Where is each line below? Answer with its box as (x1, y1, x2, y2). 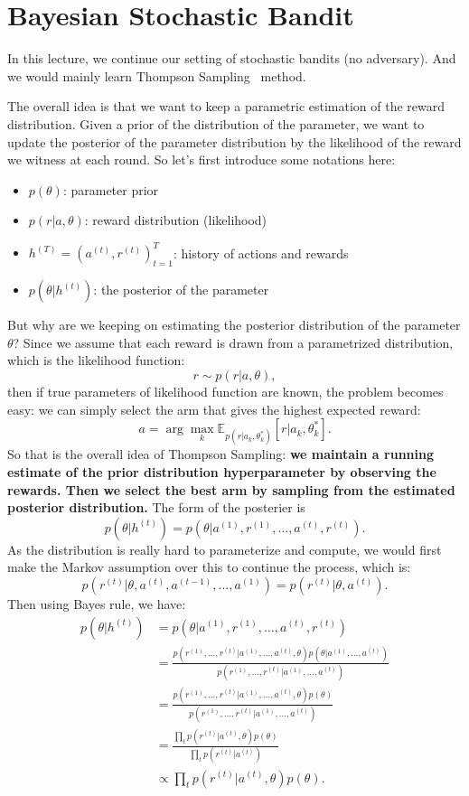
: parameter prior (62, 180, 159, 199)
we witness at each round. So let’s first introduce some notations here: (7, 150, 396, 169)
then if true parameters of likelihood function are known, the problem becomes (7, 381, 444, 400)
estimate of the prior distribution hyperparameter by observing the (7, 462, 436, 481)
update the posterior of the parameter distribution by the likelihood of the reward (7, 132, 462, 151)
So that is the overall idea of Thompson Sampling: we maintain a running (7, 445, 434, 464)
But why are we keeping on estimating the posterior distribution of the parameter (7, 315, 461, 334)
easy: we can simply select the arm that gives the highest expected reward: (7, 399, 421, 418)
